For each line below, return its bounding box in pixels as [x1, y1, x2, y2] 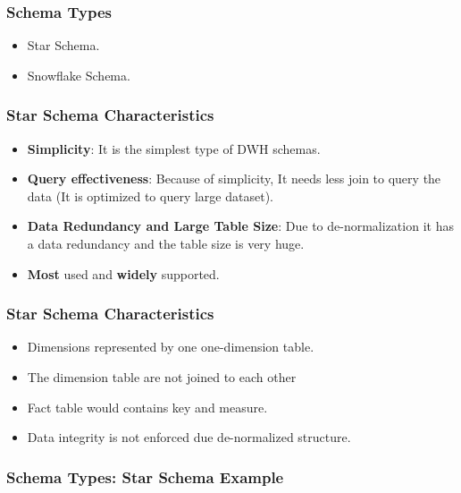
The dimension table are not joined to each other [27, 368, 297, 386]
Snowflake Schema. [27, 65, 130, 84]
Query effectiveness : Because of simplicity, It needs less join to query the [27, 169, 441, 188]
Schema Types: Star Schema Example [6, 465, 284, 488]
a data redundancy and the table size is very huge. [27, 234, 305, 252]
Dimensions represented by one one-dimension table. [27, 337, 314, 356]
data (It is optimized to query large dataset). [27, 186, 273, 205]
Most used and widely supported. [27, 264, 220, 283]
